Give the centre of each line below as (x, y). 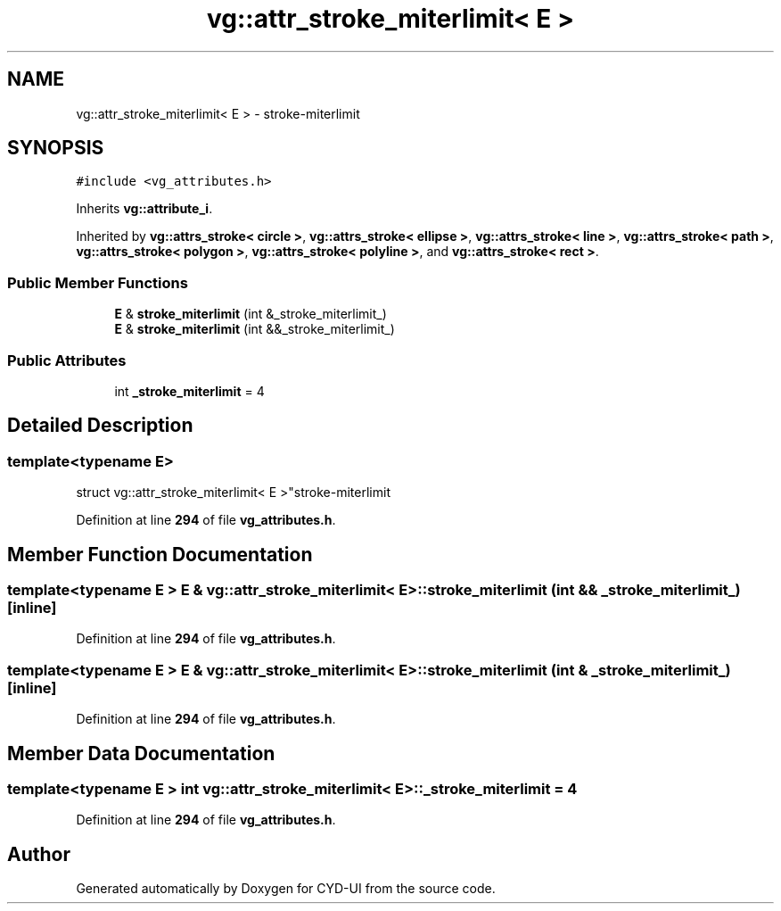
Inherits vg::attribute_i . (144, 209)
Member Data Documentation (141, 753)
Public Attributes (67, 360)
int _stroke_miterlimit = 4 (189, 391)
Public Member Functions (98, 282)
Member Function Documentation (160, 554)
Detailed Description (100, 426)
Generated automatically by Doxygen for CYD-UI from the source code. (286, 889)
